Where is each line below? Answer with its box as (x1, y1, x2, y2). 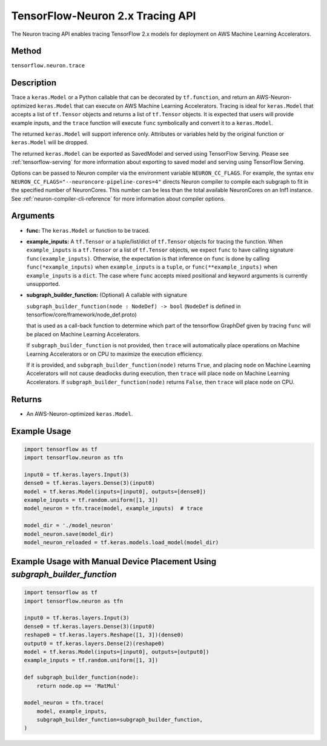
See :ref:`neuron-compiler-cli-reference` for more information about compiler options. (11, 195, 226, 202)
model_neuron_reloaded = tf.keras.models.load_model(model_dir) (24, 539, 219, 546)
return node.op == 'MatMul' (36, 682, 121, 689)
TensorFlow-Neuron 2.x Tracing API (11, 9, 196, 22)
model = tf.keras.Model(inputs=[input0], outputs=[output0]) (24, 648, 210, 655)
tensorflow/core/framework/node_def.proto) (26, 311, 137, 318)
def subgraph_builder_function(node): (24, 674, 139, 681)
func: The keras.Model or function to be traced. (26, 227, 150, 234)
